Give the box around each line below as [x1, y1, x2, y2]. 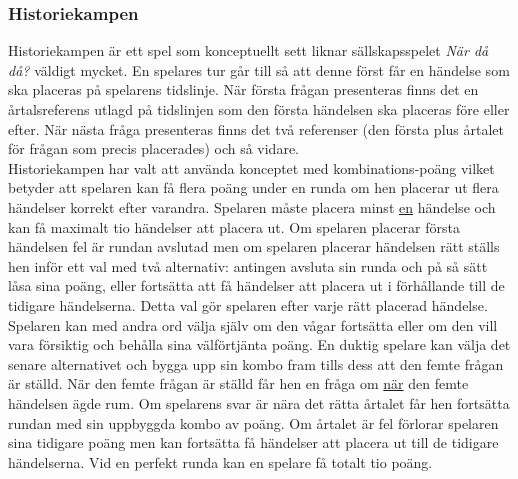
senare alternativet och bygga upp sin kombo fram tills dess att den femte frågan [8, 353, 504, 374]
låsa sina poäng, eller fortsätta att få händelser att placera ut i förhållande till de [8, 275, 505, 296]
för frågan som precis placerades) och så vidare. [8, 138, 299, 159]
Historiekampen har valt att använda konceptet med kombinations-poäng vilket [8, 157, 495, 178]
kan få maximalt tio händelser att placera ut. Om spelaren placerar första [8, 216, 460, 237]
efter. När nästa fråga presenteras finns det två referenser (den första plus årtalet [8, 118, 504, 139]
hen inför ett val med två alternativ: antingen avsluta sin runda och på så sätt [8, 255, 488, 276]
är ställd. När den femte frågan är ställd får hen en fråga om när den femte [8, 373, 469, 394]
